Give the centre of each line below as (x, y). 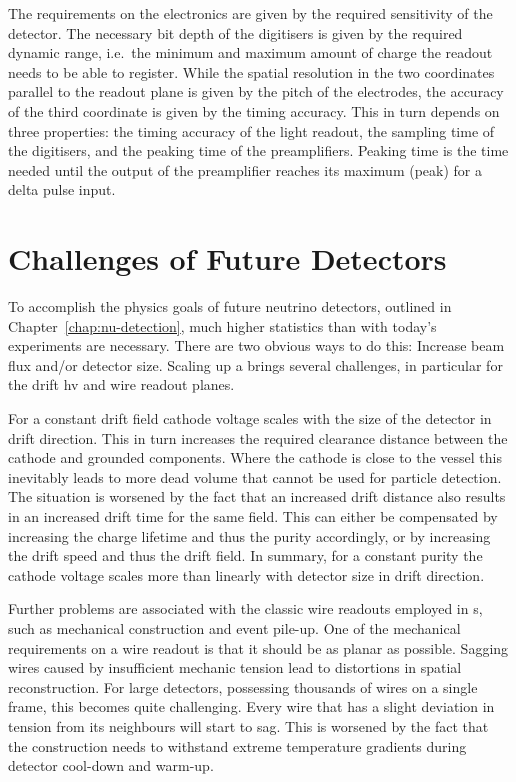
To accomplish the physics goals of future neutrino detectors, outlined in (230, 306)
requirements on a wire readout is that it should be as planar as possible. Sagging (258, 647)
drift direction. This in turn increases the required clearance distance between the (258, 437)
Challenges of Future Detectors (227, 258)
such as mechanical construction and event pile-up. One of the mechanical (234, 627)
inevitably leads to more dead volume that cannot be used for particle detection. (255, 476)
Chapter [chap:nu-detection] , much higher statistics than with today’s (222, 325)
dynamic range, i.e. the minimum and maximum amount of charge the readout (250, 52)
